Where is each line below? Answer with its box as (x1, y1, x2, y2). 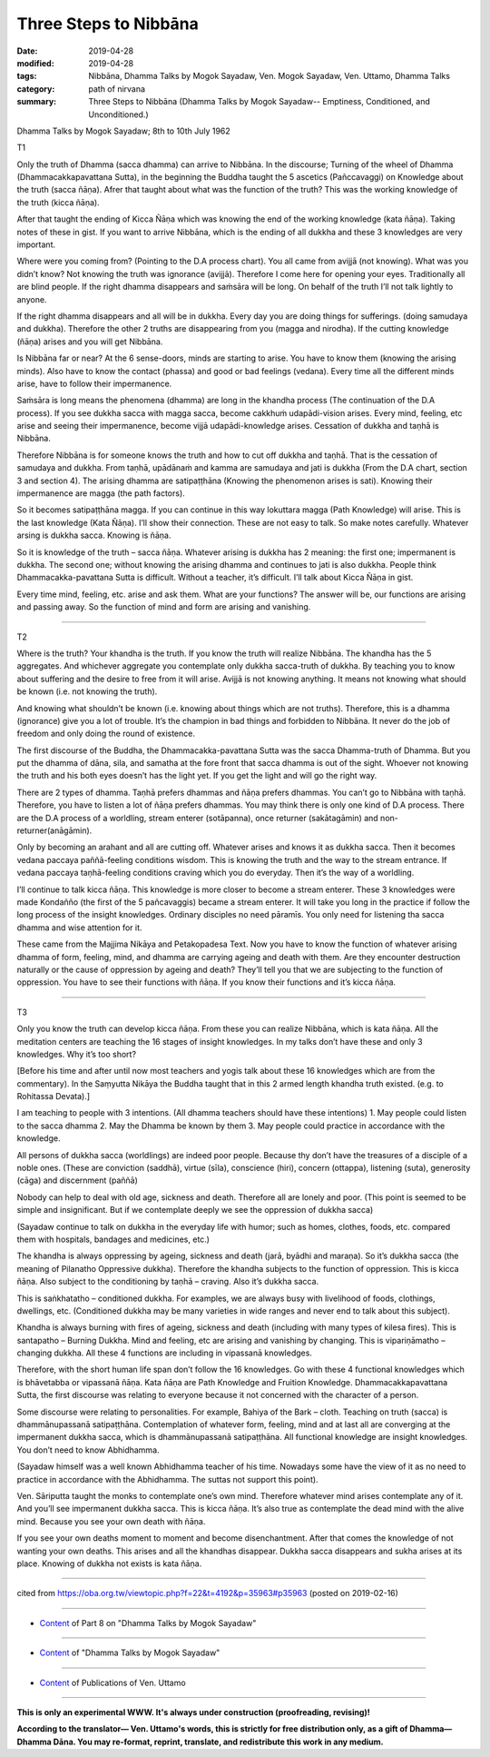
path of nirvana (88, 83, 145, 94)
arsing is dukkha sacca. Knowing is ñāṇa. (16, 530, 171, 541)
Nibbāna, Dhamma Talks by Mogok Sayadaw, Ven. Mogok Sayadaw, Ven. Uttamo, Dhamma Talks (88, 71, 451, 82)
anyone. (16, 293, 47, 304)
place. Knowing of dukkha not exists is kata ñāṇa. (16, 1558, 202, 1569)
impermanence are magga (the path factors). (16, 488, 185, 499)
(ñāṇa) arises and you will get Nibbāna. (16, 336, 163, 347)
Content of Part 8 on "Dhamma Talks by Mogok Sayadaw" (39, 1617, 257, 1628)
